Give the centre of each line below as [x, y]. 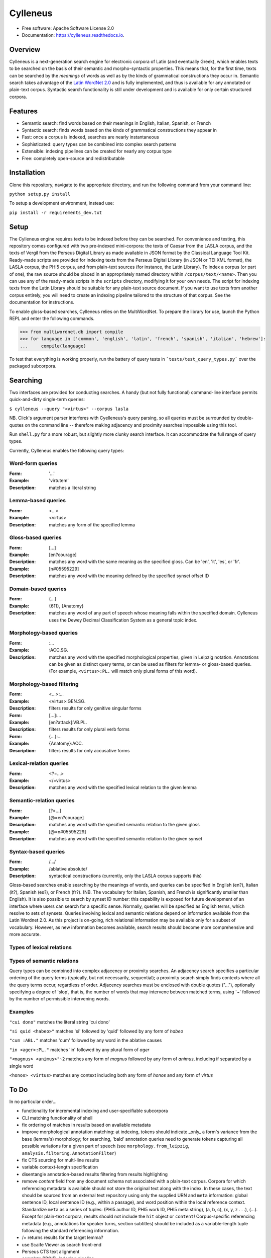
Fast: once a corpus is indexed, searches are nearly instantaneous [90, 137]
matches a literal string [73, 488]
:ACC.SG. [59, 650]
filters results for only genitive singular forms [95, 708]
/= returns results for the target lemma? [62, 1237]
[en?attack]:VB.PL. [68, 722]
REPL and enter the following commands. [52, 318]
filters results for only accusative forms [89, 750]
